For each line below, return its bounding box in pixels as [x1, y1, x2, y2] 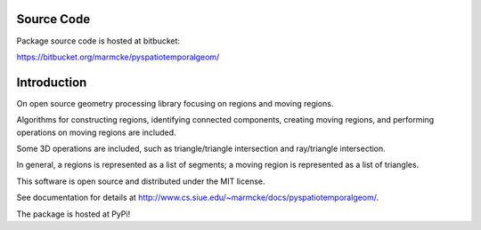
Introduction [16, 75, 87, 90]
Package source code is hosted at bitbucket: [16, 36, 181, 46]
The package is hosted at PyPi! [16, 209, 131, 219]
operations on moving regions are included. [16, 127, 177, 138]
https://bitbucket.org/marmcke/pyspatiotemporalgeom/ [16, 52, 220, 62]
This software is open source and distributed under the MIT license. [16, 176, 265, 186]
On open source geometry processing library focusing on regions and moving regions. [16, 98, 334, 108]
